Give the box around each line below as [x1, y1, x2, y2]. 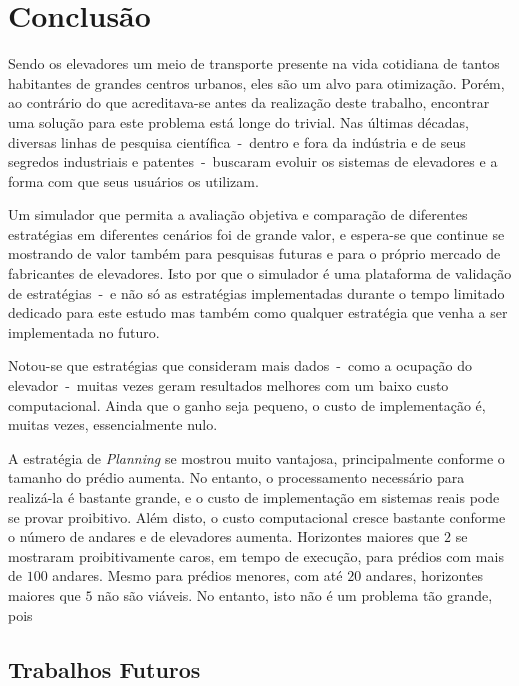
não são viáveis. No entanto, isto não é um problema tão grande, [97, 584, 493, 605]
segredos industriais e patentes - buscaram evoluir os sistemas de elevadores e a [8, 151, 498, 172]
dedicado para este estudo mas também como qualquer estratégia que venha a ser [8, 302, 508, 323]
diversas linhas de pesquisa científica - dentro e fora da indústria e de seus [8, 131, 466, 152]
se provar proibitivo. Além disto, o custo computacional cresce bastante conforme [8, 506, 506, 527]
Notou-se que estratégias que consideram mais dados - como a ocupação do [8, 355, 473, 376]
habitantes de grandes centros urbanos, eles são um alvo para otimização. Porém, [8, 72, 505, 93]
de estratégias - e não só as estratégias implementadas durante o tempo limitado [8, 282, 505, 303]
